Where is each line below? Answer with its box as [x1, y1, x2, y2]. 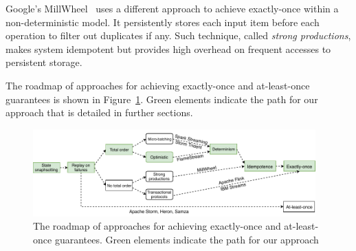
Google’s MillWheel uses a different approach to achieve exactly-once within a [5, 1, 339, 15]
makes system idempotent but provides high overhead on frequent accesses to [5, 41, 331, 56]
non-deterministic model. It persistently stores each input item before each [5, 14, 320, 29]
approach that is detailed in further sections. [5, 105, 193, 120]
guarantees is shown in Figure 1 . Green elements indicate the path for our [5, 91, 318, 106]
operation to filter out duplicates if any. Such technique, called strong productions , [5, 28, 351, 43]
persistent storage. [5, 55, 82, 69]
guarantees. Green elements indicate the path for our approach [54, 232, 319, 246]
